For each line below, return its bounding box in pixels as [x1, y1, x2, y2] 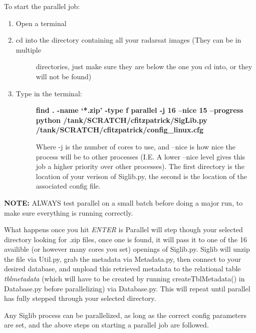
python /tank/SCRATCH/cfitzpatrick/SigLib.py [36, 114, 207, 125]
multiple [16, 44, 41, 55]
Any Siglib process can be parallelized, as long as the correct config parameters [4, 309, 246, 320]
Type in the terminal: [16, 88, 82, 98]
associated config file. [36, 181, 101, 191]
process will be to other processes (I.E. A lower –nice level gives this [36, 151, 245, 161]
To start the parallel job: [4, 1, 80, 11]
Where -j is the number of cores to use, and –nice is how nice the [36, 141, 235, 151]
